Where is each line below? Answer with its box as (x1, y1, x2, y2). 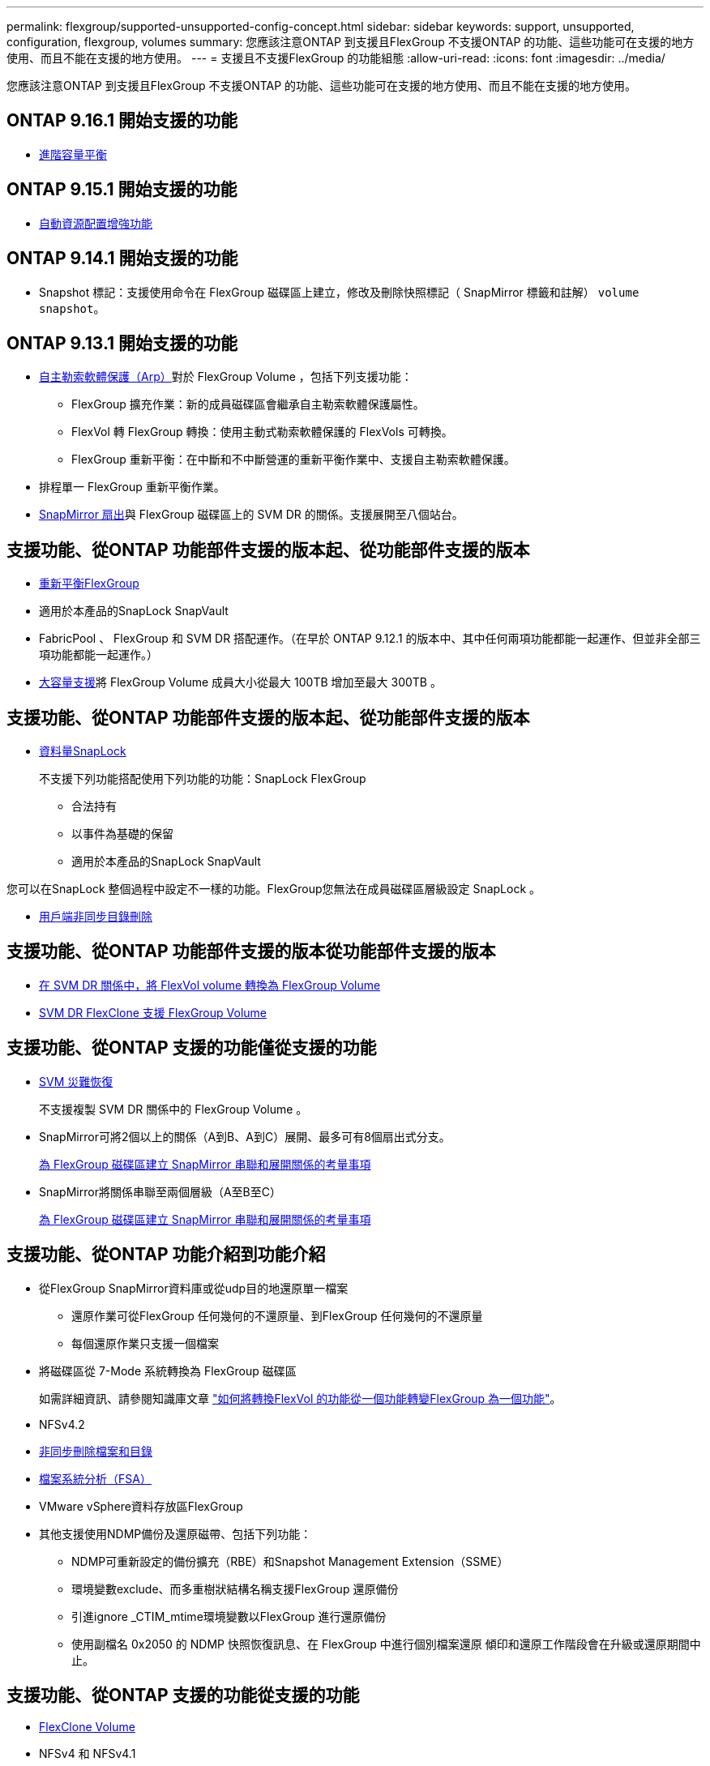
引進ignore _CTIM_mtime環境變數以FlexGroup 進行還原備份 (71, 1609, 387, 1623)
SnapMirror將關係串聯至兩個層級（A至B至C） (39, 1184, 281, 1199)
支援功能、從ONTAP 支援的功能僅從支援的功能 (6, 1037, 377, 1058)
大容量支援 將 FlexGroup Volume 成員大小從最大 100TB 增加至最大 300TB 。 (39, 675, 442, 690)
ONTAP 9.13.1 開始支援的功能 (6, 332, 238, 353)
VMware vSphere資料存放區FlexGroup (39, 1499, 243, 1513)
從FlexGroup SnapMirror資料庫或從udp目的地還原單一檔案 (39, 1281, 349, 1295)
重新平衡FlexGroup (39, 576, 139, 591)
